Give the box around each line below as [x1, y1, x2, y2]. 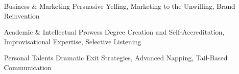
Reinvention [4, 10, 40, 20]
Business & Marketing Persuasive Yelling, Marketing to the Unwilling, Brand [4, 1, 236, 11]
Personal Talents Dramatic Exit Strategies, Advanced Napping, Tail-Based [4, 53, 228, 63]
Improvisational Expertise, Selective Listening [4, 36, 142, 46]
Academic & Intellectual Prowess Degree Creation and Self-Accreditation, [4, 27, 225, 37]
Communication [4, 62, 51, 72]
